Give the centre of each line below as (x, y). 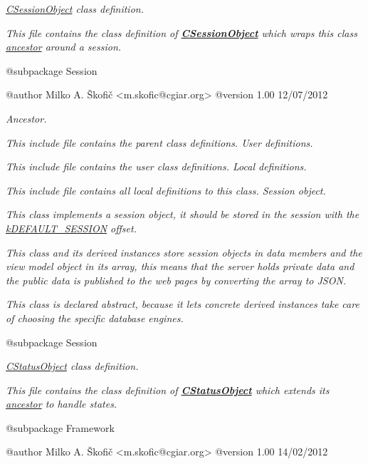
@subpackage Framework (60, 427)
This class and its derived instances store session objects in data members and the (184, 252)
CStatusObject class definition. (72, 366)
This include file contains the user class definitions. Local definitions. (156, 166)
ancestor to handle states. (62, 404)
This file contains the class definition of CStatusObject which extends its (168, 390)
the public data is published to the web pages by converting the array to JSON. (176, 280)
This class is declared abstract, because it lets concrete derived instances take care (183, 304)
